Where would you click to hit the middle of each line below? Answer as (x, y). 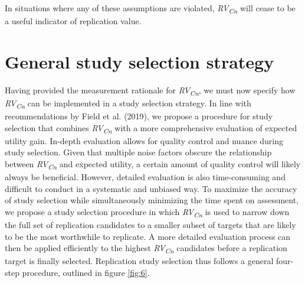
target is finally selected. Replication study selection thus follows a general (139, 261)
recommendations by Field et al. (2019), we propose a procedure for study (139, 116)
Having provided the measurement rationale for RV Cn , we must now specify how (150, 90)
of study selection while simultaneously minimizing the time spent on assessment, (152, 200)
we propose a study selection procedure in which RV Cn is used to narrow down (147, 212)
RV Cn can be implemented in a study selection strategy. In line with (128, 103)
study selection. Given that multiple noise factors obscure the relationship (138, 152)
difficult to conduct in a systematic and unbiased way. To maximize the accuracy (151, 188)
